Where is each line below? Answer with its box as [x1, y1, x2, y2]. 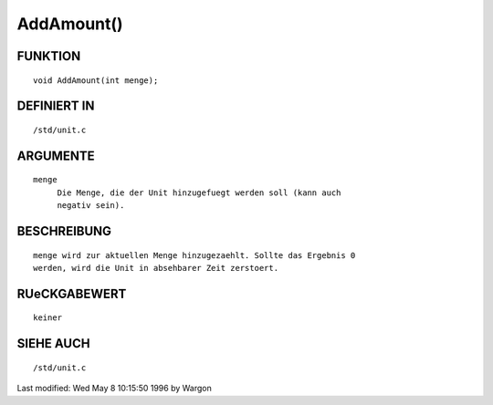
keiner [33, 313, 63, 323]
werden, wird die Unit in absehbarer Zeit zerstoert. [33, 263, 278, 273]
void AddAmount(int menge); [33, 75, 159, 86]
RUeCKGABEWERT [16, 286, 127, 301]
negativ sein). [57, 201, 125, 211]
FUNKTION [16, 48, 81, 64]
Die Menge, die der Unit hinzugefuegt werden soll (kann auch [57, 187, 341, 198]
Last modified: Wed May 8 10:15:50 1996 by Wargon [16, 383, 212, 394]
